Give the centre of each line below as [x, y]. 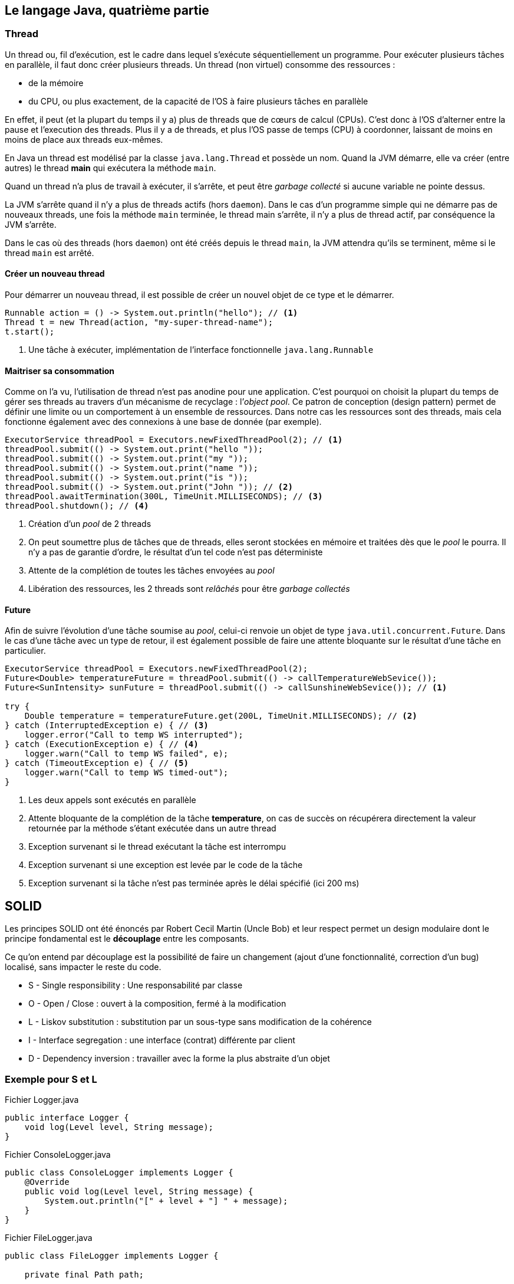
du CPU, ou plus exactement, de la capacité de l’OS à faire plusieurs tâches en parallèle [198, 101]
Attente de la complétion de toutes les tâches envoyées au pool [151, 571]
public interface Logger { [67, 1118]
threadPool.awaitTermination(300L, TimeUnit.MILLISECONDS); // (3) [164, 497]
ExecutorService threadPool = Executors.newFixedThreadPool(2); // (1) [174, 440]
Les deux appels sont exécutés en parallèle [112, 800]
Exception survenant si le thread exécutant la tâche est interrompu [157, 847]
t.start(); [30, 332]
